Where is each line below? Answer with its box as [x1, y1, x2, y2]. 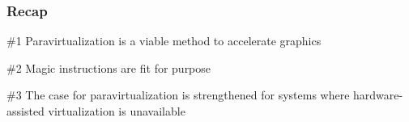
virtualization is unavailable [48, 103, 185, 119]
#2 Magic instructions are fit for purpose [6, 59, 211, 76]
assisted [6, 103, 45, 119]
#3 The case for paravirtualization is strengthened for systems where [6, 86, 350, 103]
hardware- [353, 86, 403, 103]
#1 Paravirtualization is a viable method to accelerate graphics [6, 32, 322, 49]
